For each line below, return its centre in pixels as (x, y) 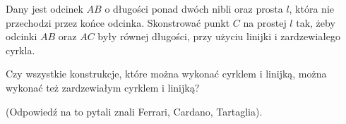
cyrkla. (20, 50)
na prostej (265, 22)
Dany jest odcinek (44, 8)
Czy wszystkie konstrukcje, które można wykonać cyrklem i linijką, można (166, 74)
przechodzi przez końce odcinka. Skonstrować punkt (118, 22)
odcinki (22, 36)
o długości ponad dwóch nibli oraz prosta (194, 8)
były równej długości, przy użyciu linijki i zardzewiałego (219, 36)
